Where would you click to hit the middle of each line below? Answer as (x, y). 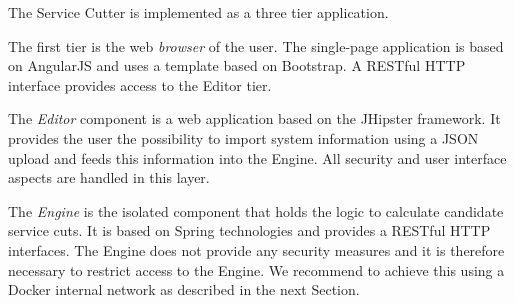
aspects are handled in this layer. (109, 177)
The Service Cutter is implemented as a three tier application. (198, 12)
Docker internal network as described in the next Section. (184, 289)
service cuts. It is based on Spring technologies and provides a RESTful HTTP (249, 230)
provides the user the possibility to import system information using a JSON (243, 137)
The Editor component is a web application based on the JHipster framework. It (254, 118)
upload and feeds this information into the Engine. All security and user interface (257, 157)
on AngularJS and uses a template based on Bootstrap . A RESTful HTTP (237, 65)
